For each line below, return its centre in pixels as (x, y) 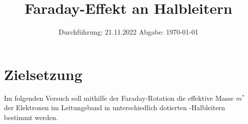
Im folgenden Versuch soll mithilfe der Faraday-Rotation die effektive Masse (119, 98)
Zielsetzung (43, 74)
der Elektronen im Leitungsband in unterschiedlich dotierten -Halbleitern (115, 107)
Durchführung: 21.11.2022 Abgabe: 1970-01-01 (128, 32)
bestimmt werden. (31, 117)
